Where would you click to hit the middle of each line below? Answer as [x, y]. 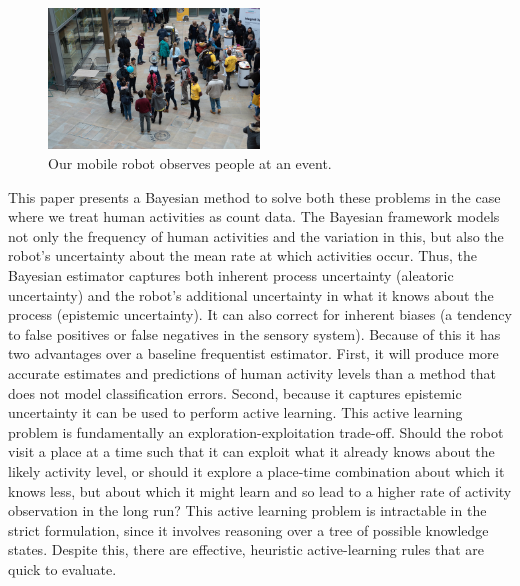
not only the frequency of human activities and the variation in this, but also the [256, 235]
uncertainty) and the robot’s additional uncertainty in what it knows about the [251, 294]
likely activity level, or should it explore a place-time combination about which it [256, 470]
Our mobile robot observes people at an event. [190, 163]
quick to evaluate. [62, 568]
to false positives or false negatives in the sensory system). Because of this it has [254, 333]
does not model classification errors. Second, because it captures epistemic [235, 392]
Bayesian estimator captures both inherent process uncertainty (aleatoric [231, 275]
